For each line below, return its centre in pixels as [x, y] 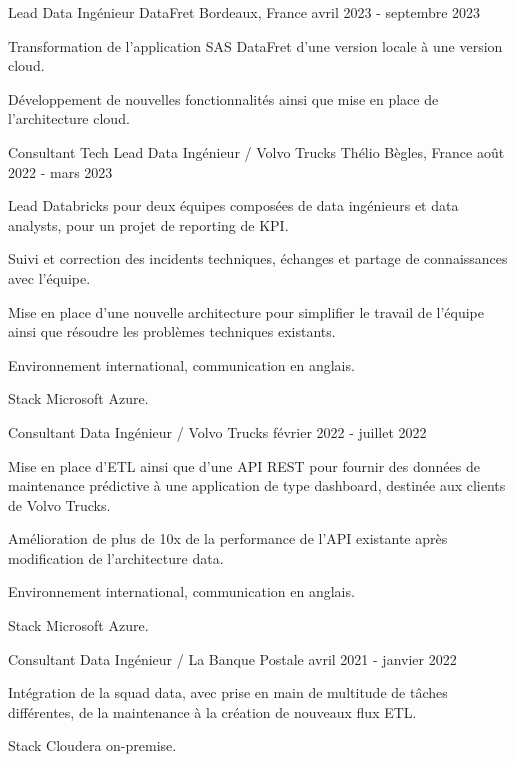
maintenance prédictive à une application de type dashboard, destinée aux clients [257, 485]
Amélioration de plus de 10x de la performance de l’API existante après [228, 538]
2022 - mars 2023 [60, 171]
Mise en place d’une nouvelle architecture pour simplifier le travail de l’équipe [246, 311]
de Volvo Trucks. [59, 504]
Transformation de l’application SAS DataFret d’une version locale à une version [255, 45]
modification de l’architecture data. [116, 557]
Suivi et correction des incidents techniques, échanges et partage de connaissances [258, 258]
